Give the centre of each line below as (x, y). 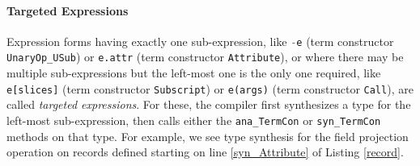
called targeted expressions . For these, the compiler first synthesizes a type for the (209, 104)
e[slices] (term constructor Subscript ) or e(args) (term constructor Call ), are (210, 88)
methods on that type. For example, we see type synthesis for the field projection (208, 136)
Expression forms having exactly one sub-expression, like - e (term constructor (200, 41)
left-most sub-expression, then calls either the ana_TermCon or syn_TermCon (194, 120)
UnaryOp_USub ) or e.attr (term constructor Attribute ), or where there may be (205, 57)
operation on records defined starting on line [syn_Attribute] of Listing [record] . (205, 152)
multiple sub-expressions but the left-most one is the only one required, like (194, 73)
